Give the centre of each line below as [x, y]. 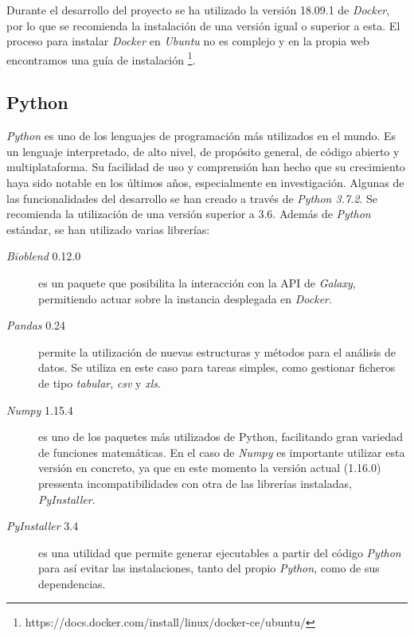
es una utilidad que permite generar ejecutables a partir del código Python [220, 552]
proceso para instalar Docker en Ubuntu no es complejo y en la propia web [188, 41]
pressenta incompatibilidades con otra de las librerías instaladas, [195, 483]
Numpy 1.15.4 [40, 410]
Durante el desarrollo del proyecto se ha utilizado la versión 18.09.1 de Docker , [198, 10]
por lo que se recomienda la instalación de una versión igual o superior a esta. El [203, 25]
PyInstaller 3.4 [43, 526]
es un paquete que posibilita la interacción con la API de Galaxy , [197, 282]
